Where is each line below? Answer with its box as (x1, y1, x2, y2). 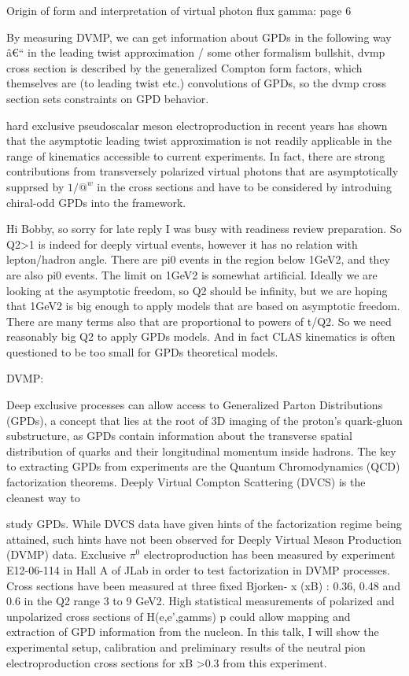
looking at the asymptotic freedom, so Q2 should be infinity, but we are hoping (6, 282, 388, 298)
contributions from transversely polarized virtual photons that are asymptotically (6, 163, 399, 179)
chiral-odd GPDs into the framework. (6, 194, 186, 210)
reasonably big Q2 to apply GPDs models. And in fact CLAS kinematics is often (6, 328, 396, 345)
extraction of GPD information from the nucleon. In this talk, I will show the (6, 623, 379, 640)
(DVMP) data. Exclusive (6, 546, 126, 563)
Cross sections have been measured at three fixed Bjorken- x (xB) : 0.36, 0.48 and (6, 577, 400, 593)
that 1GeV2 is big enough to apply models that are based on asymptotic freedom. (6, 297, 400, 314)
